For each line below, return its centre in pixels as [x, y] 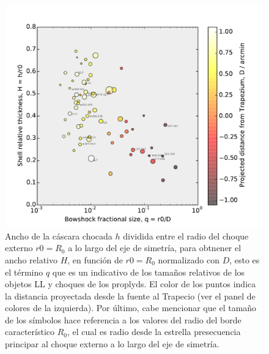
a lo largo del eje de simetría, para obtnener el [155, 248]
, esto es [245, 259]
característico [30, 332]
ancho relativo [31, 259]
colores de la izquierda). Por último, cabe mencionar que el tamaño [131, 308]
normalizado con [189, 259]
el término [24, 272]
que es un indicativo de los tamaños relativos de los [149, 272]
